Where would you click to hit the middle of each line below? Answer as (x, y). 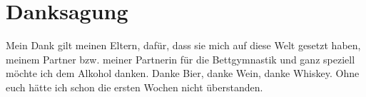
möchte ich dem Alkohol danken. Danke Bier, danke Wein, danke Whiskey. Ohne (183, 73)
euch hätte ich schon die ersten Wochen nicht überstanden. (134, 87)
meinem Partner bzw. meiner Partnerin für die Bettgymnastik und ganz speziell (181, 59)
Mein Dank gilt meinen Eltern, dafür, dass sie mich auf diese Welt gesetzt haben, (183, 45)
